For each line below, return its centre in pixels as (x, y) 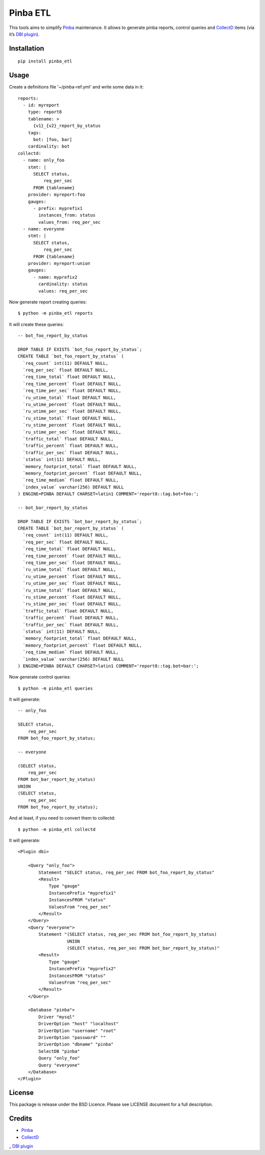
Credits (21, 1119)
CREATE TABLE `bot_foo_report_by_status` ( (71, 356)
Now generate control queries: (40, 677)
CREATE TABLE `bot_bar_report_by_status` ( (71, 528)
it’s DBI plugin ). (24, 34)
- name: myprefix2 (55, 277)
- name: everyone (44, 229)
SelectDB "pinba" (59, 1051)
